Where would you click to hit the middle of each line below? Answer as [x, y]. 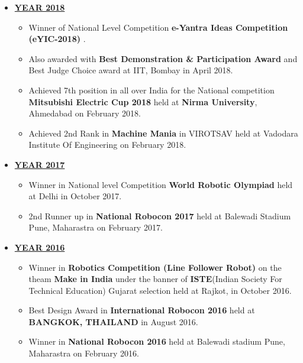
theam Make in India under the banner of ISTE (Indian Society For [155, 279]
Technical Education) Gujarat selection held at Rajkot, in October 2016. [160, 290]
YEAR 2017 [40, 164]
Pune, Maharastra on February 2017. [96, 227]
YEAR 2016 [40, 247]
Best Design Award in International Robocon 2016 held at [142, 310]
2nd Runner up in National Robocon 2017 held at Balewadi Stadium [160, 215]
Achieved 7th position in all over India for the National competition [151, 90]
